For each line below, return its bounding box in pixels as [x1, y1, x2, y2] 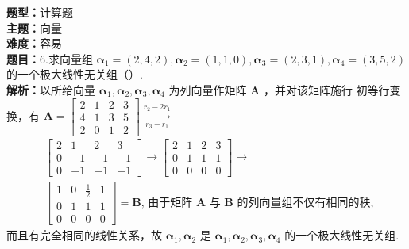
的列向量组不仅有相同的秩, [237, 197, 374, 209]
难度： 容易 [6, 35, 62, 52]
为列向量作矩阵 [168, 81, 247, 98]
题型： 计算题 [6, 4, 73, 20]
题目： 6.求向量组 [6, 50, 93, 67]
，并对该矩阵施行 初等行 [263, 81, 390, 98]
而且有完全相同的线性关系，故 [6, 227, 162, 243]
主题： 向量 [6, 19, 62, 36]
